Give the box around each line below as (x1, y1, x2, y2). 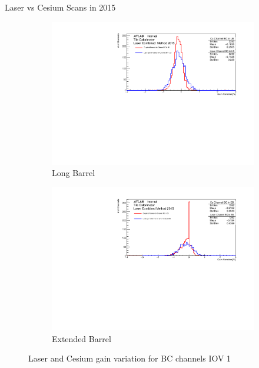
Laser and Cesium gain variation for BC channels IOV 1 (28, 352, 231, 364)
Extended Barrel (52, 332, 111, 344)
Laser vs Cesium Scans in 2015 (5, 1, 116, 13)
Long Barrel (52, 167, 95, 179)
